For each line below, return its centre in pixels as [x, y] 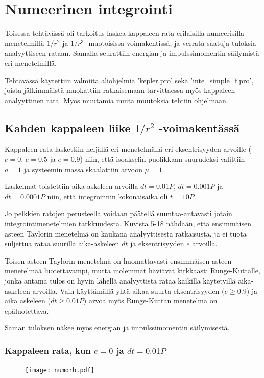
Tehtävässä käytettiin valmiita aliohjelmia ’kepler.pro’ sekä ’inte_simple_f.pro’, [129, 80]
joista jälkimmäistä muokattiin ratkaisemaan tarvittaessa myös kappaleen [120, 90]
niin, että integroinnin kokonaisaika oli [107, 196]
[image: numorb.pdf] [60, 371]
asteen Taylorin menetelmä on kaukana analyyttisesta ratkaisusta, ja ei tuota [126, 233]
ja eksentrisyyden [157, 243]
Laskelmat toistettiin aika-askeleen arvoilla [71, 186]
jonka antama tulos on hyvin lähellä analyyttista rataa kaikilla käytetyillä [120, 281]
